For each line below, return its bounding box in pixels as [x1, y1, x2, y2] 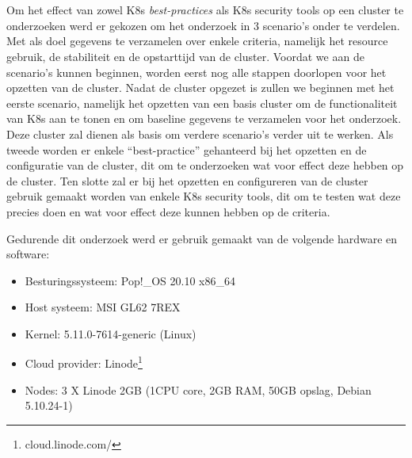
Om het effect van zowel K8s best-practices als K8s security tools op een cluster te [6, 2, 404, 18]
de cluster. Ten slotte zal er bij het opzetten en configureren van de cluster [6, 172, 368, 189]
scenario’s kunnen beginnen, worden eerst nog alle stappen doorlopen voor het [6, 63, 387, 80]
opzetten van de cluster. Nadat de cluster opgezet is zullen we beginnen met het [6, 79, 395, 96]
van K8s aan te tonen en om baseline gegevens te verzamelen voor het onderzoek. [6, 110, 402, 127]
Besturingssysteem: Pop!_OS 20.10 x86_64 [25, 272, 235, 288]
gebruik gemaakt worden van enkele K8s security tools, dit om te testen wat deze [6, 188, 401, 204]
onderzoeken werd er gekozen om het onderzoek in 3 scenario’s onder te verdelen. [6, 17, 400, 33]
